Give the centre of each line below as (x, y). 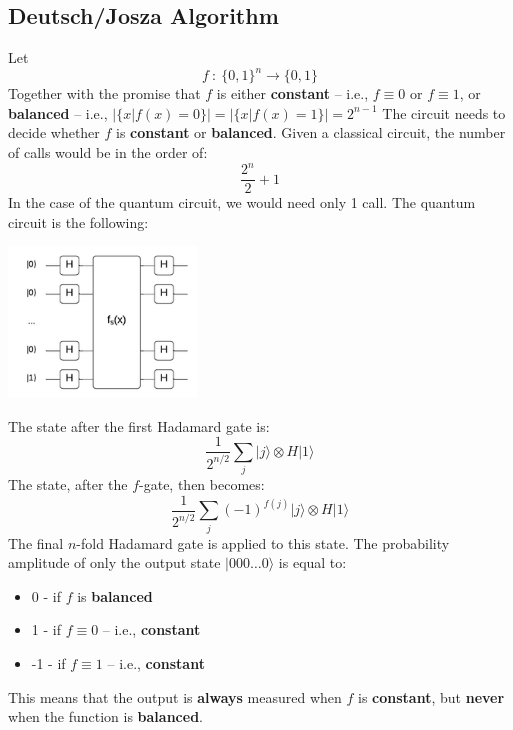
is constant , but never (431, 696)
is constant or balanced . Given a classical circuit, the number (311, 132)
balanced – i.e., (58, 112)
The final (36, 542)
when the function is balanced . (105, 716)
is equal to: (312, 562)
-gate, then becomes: (202, 484)
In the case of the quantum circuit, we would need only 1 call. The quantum (242, 202)
